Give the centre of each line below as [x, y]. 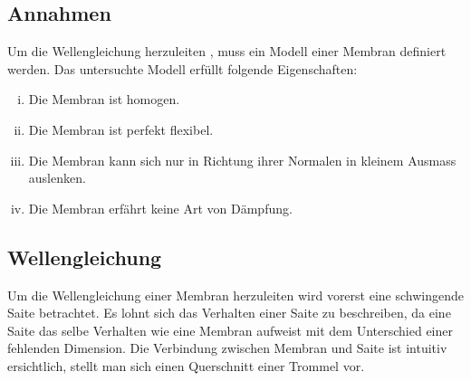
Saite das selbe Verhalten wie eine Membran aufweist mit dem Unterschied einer [230, 330]
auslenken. [57, 178]
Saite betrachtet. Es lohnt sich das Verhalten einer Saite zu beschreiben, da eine [229, 313]
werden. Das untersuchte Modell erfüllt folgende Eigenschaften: [183, 68]
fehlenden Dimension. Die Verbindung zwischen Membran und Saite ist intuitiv [227, 348]
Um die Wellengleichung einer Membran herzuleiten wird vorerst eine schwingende [235, 295]
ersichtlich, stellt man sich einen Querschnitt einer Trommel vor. [186, 365]
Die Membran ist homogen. [104, 99]
